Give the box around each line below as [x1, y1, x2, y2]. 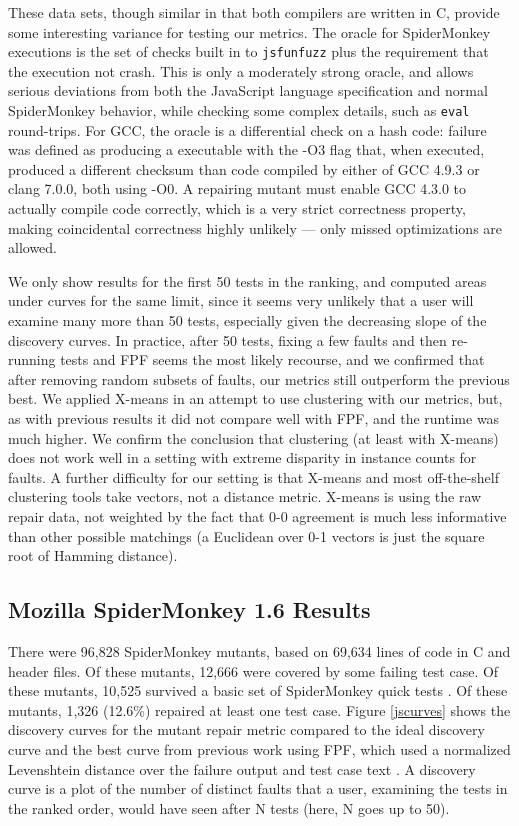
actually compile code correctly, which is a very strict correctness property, [8, 198, 466, 219]
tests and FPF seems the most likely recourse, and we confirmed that [60, 349, 485, 370]
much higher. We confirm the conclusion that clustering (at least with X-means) [8, 427, 499, 448]
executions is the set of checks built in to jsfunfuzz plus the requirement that [8, 41, 489, 62]
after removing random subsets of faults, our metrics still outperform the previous [8, 368, 510, 389]
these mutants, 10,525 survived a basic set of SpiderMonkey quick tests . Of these [8, 680, 508, 701]
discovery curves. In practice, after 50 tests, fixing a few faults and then [8, 329, 447, 350]
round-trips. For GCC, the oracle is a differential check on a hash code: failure [8, 119, 487, 140]
